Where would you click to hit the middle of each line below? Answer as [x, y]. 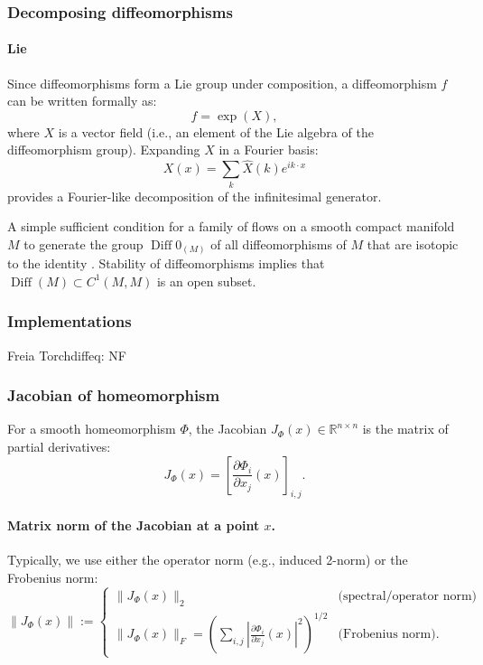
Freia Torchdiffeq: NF [67, 355]
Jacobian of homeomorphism [114, 395]
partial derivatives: [59, 447]
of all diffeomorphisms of [279, 244]
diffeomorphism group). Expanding [104, 150]
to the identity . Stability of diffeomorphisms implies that [166, 263]
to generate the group [84, 244]
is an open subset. [206, 281]
